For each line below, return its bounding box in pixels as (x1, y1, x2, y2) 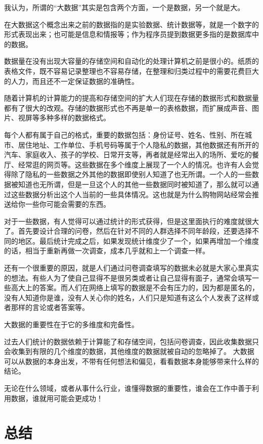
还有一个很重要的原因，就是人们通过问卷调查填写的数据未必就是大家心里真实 (4, 262, 259, 273)
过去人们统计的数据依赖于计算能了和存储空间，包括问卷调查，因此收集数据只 (4, 336, 259, 346)
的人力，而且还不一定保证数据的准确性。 (4, 75, 139, 86)
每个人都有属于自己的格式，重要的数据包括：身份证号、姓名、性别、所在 (4, 129, 245, 140)
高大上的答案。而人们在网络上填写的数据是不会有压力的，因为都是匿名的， (11, 282, 259, 293)
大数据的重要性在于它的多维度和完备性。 (4, 319, 139, 330)
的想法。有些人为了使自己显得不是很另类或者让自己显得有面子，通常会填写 (4, 272, 252, 283)
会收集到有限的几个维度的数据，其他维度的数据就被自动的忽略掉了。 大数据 (4, 346, 254, 357)
